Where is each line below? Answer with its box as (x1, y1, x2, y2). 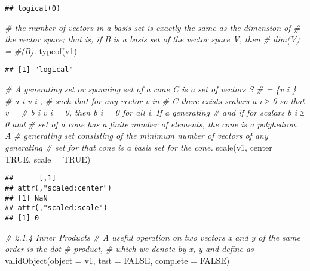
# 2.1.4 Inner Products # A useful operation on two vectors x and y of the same (5, 230, 300, 243)
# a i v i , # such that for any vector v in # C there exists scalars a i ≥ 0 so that (5, 94, 305, 107)
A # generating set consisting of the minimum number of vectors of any (5, 129, 268, 142)
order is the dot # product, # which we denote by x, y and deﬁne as (5, 242, 254, 255)
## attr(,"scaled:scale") (5, 204, 108, 213)
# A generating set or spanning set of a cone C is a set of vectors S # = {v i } (5, 83, 297, 95)
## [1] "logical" (5, 66, 73, 74)
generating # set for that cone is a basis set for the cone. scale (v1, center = (5, 141, 282, 154)
